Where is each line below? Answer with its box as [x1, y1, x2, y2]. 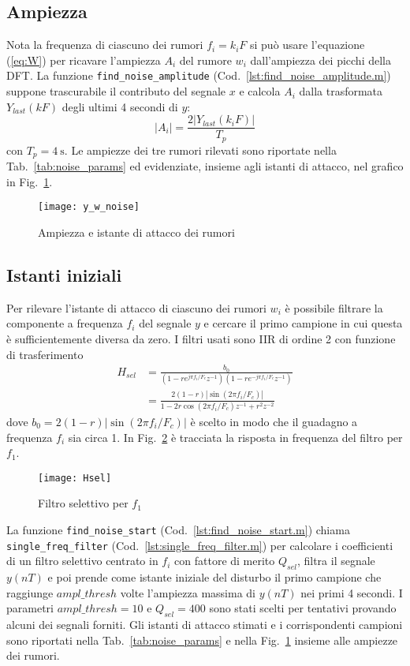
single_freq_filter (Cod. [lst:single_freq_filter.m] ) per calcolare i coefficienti [6, 537, 393, 553]
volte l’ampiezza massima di [120, 584, 255, 601]
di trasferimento [6, 346, 84, 362]
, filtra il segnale [296, 552, 375, 569]
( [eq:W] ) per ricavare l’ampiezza [6, 51, 161, 68]
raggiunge [6, 584, 54, 601]
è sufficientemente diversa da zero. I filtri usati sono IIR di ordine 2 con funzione [6, 331, 396, 347]
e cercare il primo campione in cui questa [203, 315, 403, 331]
